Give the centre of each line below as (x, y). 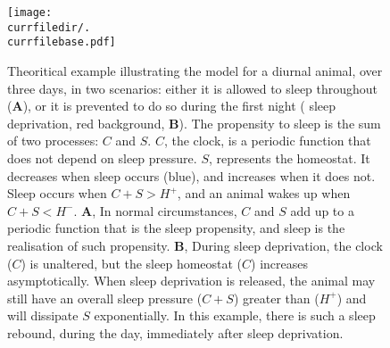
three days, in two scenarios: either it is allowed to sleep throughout (193, 88)
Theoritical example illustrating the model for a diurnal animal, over (195, 70)
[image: (30, 12)
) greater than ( (276, 298)
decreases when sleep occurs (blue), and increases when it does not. (191, 175)
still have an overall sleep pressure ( (105, 298)
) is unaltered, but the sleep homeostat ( (132, 263)
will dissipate (43, 315)
